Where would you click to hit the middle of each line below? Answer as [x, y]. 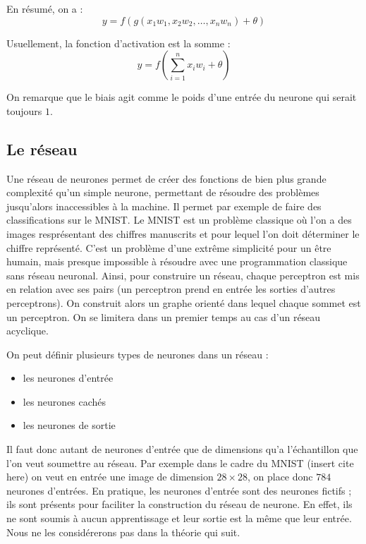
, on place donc [280, 477]
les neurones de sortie [69, 425]
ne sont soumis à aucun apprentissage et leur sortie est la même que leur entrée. [179, 518]
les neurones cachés [65, 401]
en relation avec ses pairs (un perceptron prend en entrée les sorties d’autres [171, 289]
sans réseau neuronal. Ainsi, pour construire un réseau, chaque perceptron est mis [183, 275]
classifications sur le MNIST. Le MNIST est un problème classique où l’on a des [179, 220]
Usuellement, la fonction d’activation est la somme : [118, 43]
